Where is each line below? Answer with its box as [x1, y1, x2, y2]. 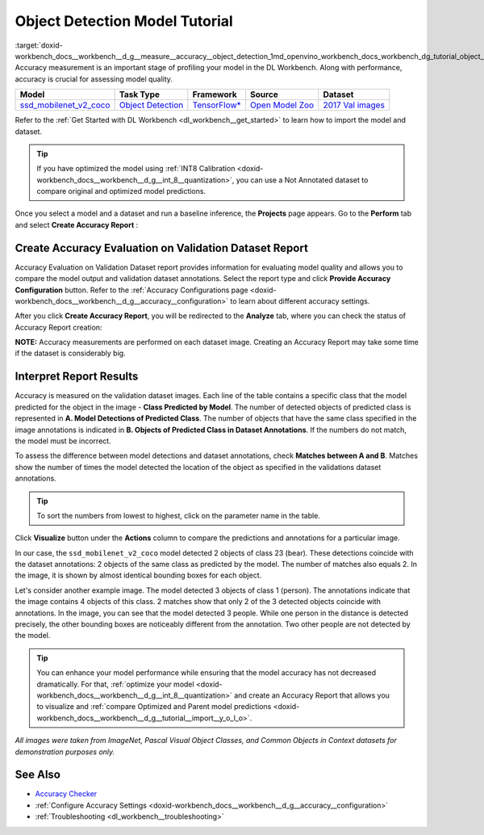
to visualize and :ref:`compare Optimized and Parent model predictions [36, 702, 272, 711]
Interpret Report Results [15, 370, 139, 384]
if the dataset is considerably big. [15, 348, 126, 359]
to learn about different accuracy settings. [230, 296, 370, 306]
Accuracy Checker [35, 789, 98, 799]
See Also [15, 768, 60, 782]
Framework [192, 89, 237, 100]
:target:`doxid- [15, 40, 64, 50]
